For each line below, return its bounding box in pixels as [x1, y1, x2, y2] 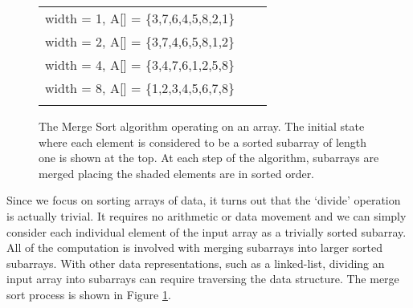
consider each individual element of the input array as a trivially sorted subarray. [6, 223, 407, 240]
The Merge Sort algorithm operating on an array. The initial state [39, 118, 365, 134]
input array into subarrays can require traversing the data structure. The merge [6, 270, 399, 287]
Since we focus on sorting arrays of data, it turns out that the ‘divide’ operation [6, 192, 401, 209]
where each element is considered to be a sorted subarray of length [39, 133, 367, 150]
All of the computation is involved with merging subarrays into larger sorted [6, 239, 383, 256]
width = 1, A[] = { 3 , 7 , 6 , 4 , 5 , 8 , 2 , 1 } [45, 9, 235, 27]
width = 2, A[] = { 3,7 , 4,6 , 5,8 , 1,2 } [45, 32, 235, 51]
